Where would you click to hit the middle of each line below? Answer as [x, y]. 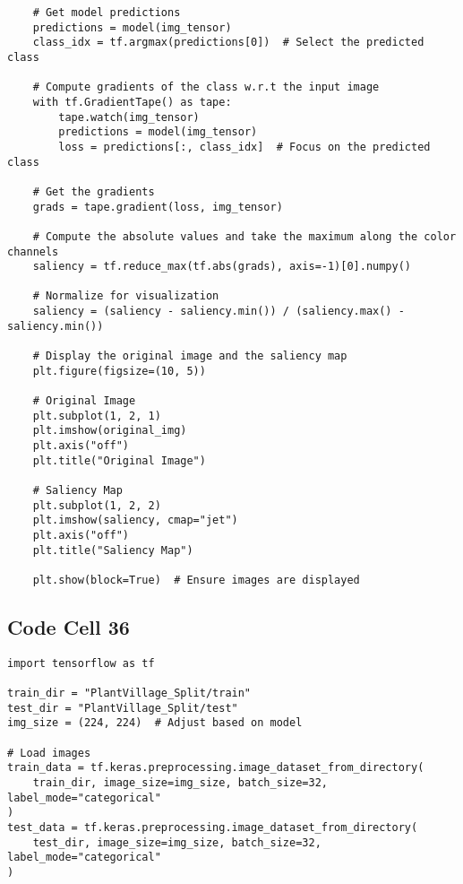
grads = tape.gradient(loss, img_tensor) [158, 207]
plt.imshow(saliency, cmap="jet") [135, 520]
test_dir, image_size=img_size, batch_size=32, [177, 842]
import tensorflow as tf [81, 663]
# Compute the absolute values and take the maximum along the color [244, 236]
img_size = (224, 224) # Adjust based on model [155, 723]
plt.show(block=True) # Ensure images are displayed [196, 580]
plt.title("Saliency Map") [113, 550]
